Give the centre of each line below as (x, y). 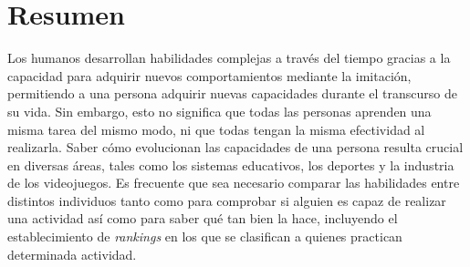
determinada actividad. (72, 254)
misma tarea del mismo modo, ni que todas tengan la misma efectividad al (216, 129)
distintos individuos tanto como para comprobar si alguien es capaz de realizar (227, 200)
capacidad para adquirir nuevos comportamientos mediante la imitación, (209, 75)
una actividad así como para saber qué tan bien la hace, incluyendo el (203, 218)
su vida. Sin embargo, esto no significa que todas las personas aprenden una (219, 111)
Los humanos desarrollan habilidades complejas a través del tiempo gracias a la (229, 58)
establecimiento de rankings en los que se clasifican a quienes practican (205, 236)
